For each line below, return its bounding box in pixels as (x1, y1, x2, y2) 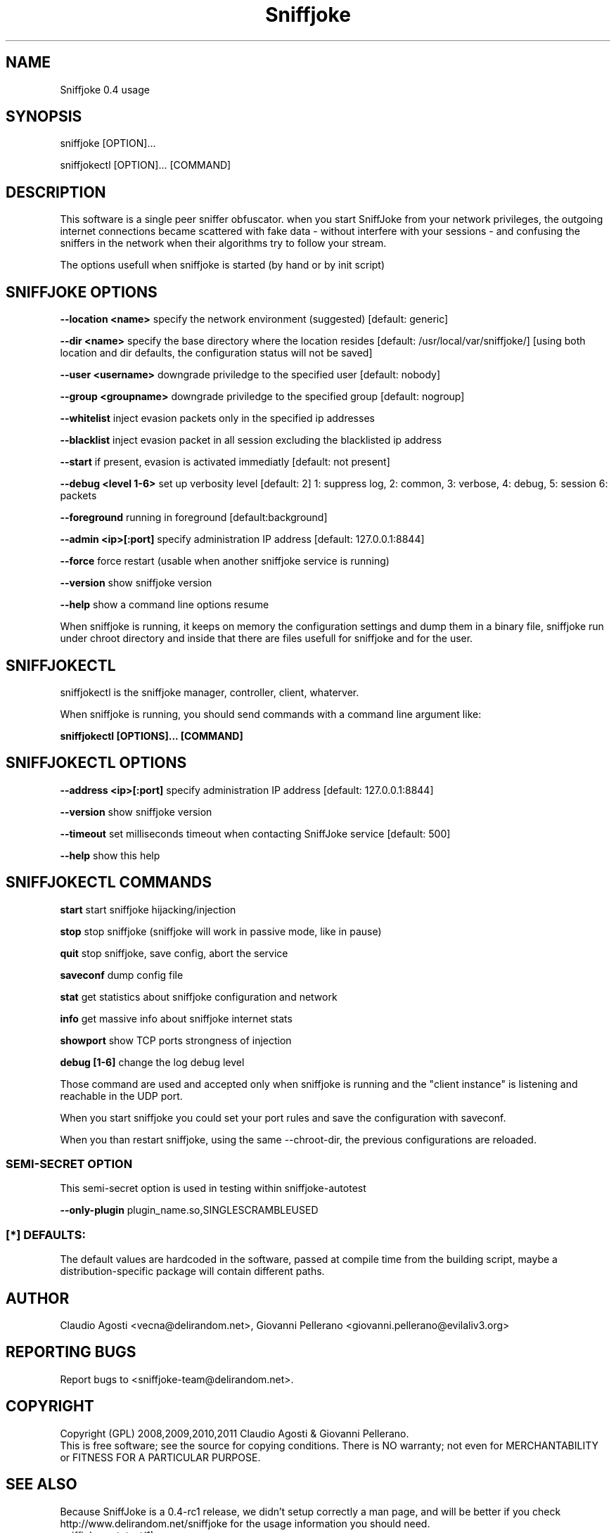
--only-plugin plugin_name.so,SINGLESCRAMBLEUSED (60, 1204, 319, 1217)
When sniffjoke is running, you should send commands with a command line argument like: (60, 707, 482, 720)
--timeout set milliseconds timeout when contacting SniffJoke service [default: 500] (60, 827, 451, 840)
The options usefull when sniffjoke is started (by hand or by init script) (60, 259, 385, 271)
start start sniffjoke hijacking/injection (60, 903, 236, 916)
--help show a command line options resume (60, 598, 269, 611)
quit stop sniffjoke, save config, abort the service (60, 947, 288, 959)
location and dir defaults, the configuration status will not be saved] (60, 347, 373, 359)
